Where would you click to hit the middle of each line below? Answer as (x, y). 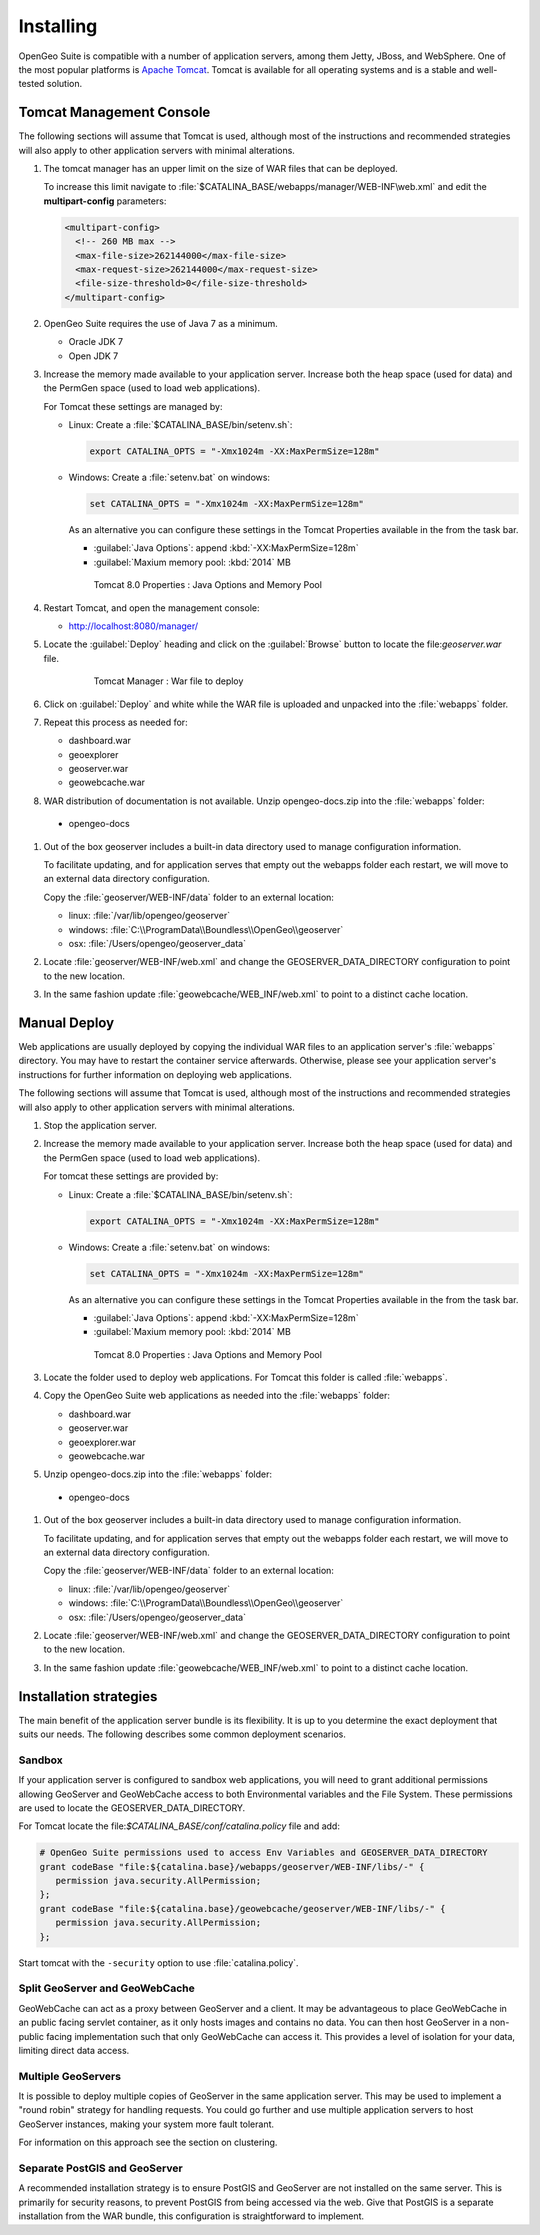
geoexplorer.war (102, 1442)
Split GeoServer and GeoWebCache (106, 1988)
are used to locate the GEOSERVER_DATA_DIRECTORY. (132, 1807)
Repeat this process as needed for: (116, 722)
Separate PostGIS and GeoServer (101, 2168)
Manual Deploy (66, 1022)
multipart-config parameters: (105, 201)
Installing (58, 26)
